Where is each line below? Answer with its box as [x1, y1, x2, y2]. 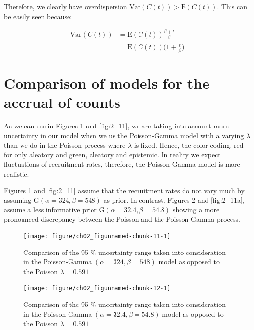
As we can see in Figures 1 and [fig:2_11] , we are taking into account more [4, 121, 229, 131]
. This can [217, 1, 247, 11]
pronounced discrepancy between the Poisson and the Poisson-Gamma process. [4, 214, 240, 224]
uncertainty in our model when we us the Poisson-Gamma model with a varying [4, 130, 244, 140]
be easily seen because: [4, 11, 72, 21]
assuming [4, 195, 32, 205]
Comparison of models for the [4, 73, 209, 93]
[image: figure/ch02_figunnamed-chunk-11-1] [23, 232, 171, 240]
